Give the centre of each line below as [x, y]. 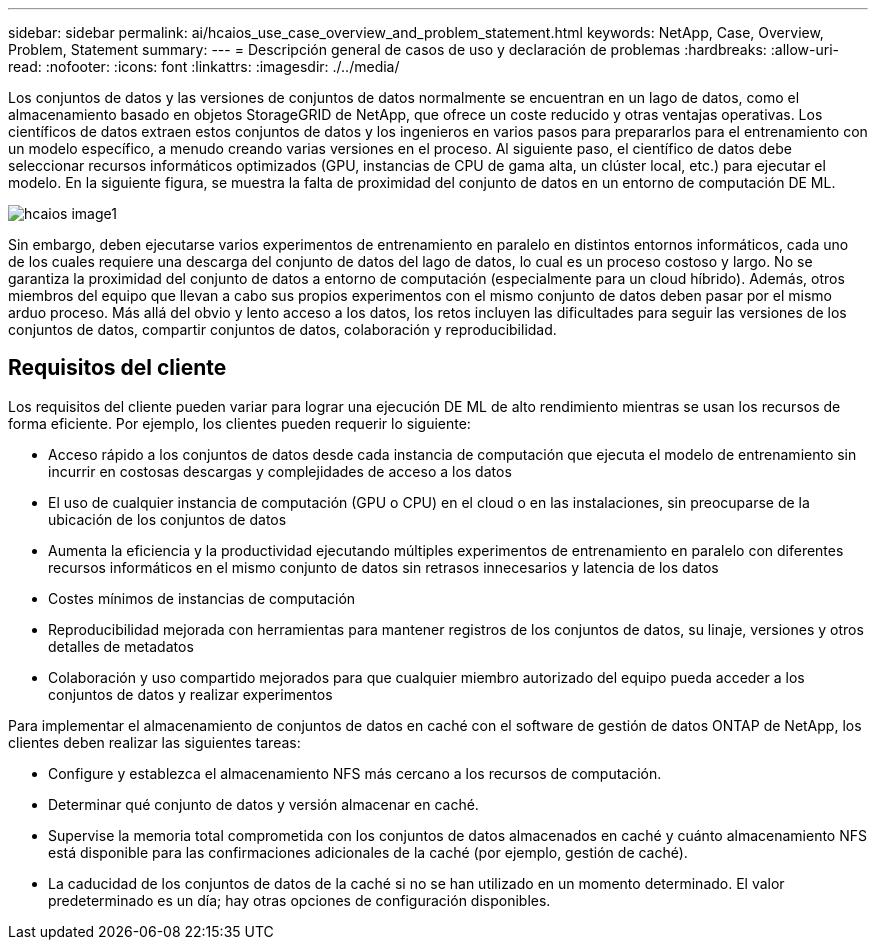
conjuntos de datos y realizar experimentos [190, 694]
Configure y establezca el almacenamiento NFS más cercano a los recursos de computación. [355, 773]
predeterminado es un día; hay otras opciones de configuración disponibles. [299, 900]
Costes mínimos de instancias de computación [202, 598]
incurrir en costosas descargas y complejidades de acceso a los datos [280, 471]
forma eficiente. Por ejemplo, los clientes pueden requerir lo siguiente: [239, 423]
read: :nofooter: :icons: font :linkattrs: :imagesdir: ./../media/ [204, 66]
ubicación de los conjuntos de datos [167, 519]
